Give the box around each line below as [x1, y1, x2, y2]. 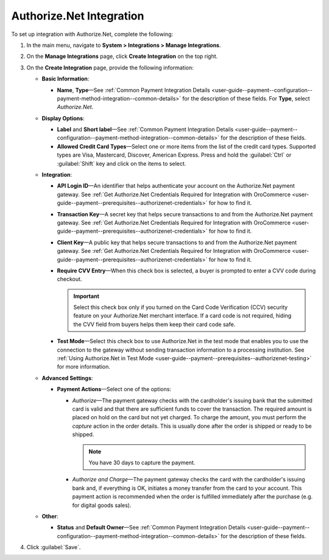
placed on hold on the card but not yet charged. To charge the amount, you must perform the [72, 414, 306, 421]
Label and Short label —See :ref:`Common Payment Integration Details [57, 126, 234, 133]
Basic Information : [41, 75, 90, 82]
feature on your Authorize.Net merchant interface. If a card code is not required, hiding [73, 312, 292, 319]
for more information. [57, 363, 111, 370]
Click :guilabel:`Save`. [26, 544, 81, 551]
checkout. [57, 275, 82, 283]
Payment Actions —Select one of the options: [57, 386, 172, 393]
